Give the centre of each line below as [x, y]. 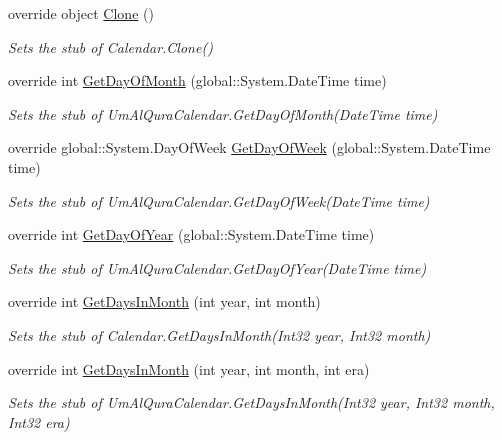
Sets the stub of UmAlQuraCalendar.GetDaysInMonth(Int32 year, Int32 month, [251, 402]
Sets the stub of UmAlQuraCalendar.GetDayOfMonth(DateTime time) [223, 113]
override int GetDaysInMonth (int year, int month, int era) [189, 368]
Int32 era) [39, 421]
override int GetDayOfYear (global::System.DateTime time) [191, 234]
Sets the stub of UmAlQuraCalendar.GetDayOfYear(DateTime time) [217, 267]
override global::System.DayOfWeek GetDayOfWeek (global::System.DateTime [249, 147]
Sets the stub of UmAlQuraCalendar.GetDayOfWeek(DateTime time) [219, 200]
